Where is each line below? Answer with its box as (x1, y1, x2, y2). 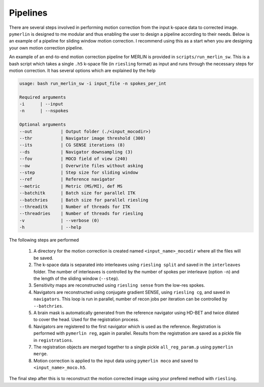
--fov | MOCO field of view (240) (19, 156, 128, 161)
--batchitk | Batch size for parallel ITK (19, 190, 135, 196)
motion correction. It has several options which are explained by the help (9, 68, 156, 73)
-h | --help (19, 225, 82, 230)
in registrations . (33, 337, 73, 343)
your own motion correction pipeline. (9, 45, 84, 51)
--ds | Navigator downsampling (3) (19, 149, 133, 155)
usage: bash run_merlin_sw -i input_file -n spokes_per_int (19, 81, 167, 86)
